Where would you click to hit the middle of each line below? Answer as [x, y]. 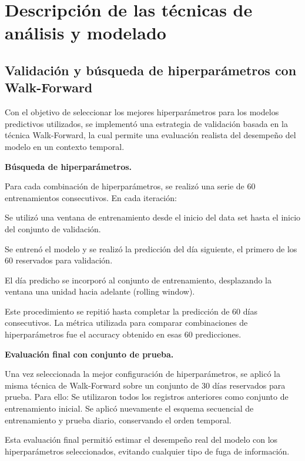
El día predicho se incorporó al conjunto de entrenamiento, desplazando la [138, 280]
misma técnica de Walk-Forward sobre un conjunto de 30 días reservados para [145, 385]
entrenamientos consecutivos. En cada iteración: [91, 197]
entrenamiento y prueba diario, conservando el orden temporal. [118, 420]
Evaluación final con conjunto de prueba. [89, 354]
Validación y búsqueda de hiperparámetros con [151, 70]
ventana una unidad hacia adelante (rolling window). [100, 291]
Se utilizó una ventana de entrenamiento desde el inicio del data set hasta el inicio [153, 217]
